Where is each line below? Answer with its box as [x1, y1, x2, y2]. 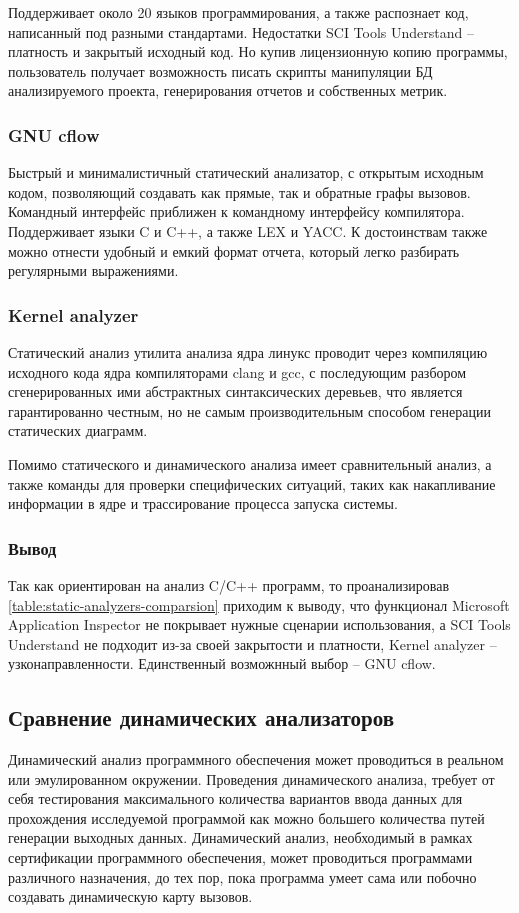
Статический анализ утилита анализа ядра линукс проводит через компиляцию [8, 341, 488, 362]
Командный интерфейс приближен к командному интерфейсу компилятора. [8, 201, 465, 222]
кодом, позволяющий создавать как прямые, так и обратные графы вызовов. [8, 181, 471, 202]
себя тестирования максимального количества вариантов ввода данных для [8, 788, 463, 809]
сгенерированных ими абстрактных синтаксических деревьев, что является [8, 381, 463, 402]
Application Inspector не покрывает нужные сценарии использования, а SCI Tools [8, 614, 511, 635]
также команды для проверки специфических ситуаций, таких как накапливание [8, 473, 496, 494]
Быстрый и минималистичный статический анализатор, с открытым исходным [8, 162, 484, 183]
